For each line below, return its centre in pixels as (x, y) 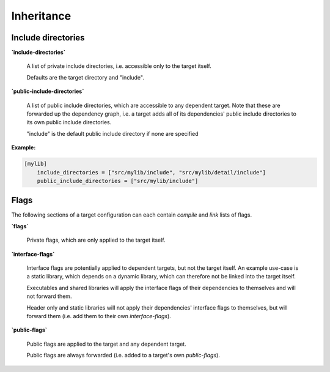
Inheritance (41, 16)
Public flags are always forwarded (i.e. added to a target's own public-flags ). (123, 355)
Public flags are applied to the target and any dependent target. (106, 344)
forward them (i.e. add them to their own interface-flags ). (99, 316)
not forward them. (49, 296)
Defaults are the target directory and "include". (86, 77)
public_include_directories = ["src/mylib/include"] (118, 181)
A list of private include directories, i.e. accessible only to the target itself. (119, 66)
